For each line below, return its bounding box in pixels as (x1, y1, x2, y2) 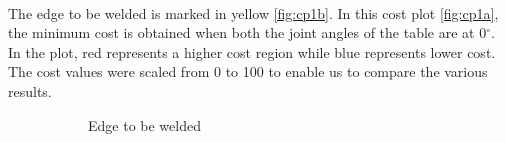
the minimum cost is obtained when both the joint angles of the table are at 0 (8, 22, 487, 43)
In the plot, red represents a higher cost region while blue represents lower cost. (8, 41, 496, 62)
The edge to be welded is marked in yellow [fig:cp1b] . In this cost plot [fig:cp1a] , (8, 2, 499, 23)
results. (8, 80, 52, 101)
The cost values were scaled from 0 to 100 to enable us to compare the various (8, 61, 488, 82)
